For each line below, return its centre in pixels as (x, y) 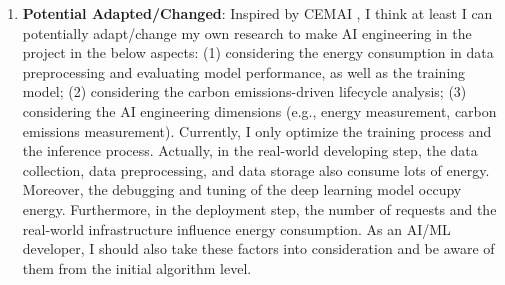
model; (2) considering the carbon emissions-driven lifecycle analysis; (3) (244, 91)
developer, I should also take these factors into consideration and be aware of (258, 248)
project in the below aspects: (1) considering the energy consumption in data (258, 52)
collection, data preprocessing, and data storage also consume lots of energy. (256, 169)
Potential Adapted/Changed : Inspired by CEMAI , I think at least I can (257, 13)
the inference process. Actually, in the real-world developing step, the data (250, 150)
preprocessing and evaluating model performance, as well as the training (244, 71)
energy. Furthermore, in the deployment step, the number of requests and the (259, 208)
